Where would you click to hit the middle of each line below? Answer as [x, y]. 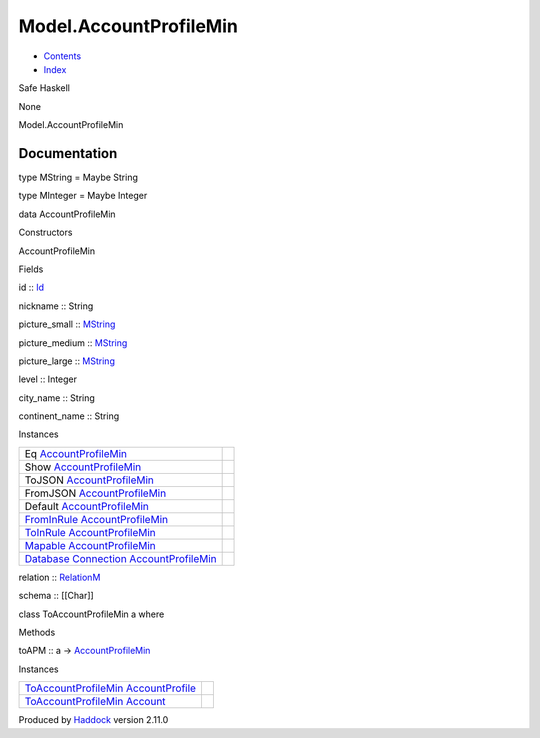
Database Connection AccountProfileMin [120, 558]
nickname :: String [56, 306]
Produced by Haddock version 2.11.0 [93, 720]
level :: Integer [48, 379]
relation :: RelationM [59, 577]
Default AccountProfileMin [86, 506]
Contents [62, 56]
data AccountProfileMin [67, 214]
